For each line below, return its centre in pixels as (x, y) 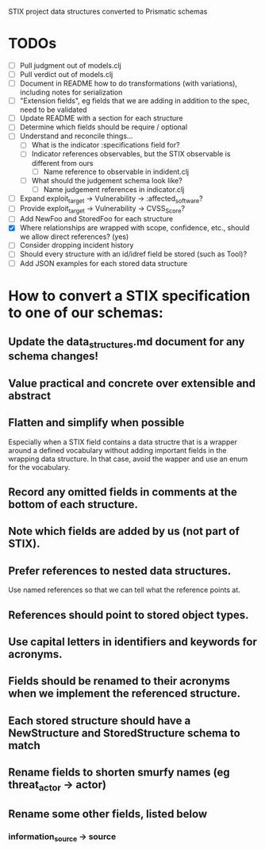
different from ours (62, 163)
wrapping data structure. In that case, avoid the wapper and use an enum (128, 459)
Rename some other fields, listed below (108, 814)
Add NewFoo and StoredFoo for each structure (96, 219)
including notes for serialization (71, 92)
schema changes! (54, 356)
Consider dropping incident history (77, 245)
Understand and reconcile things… (76, 136)
